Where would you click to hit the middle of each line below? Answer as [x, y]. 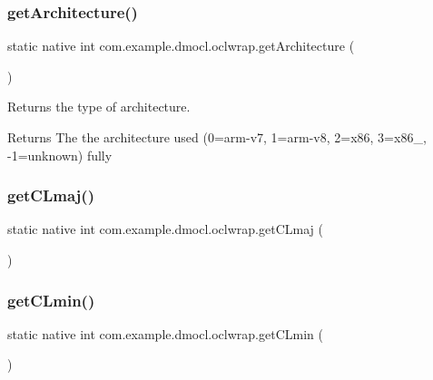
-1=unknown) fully [60, 155]
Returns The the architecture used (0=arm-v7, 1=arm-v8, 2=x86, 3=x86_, [217, 137]
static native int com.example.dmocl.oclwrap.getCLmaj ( [165, 229]
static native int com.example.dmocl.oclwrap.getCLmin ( [165, 333]
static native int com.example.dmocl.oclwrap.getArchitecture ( [181, 46]
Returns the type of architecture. [99, 107]
